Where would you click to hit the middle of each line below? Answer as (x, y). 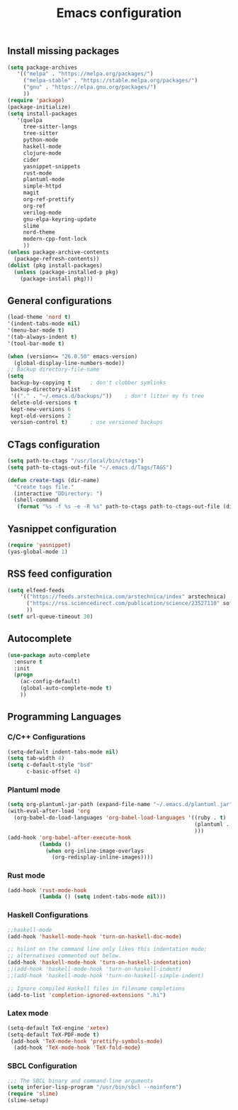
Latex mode (28, 1013)
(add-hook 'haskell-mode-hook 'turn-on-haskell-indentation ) (100, 963)
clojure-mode (42, 153)
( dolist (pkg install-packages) (55, 265)
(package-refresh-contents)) (57, 259)
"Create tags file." (44, 487)
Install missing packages (63, 51)
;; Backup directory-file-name (53, 370)
